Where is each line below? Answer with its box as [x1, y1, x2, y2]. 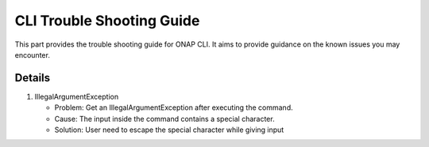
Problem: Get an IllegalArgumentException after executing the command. [54, 103, 293, 112]
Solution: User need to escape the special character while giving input [54, 125, 284, 134]
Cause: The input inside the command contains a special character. [54, 114, 275, 123]
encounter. [14, 50, 51, 59]
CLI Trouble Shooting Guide [14, 12, 200, 29]
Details [14, 71, 51, 85]
